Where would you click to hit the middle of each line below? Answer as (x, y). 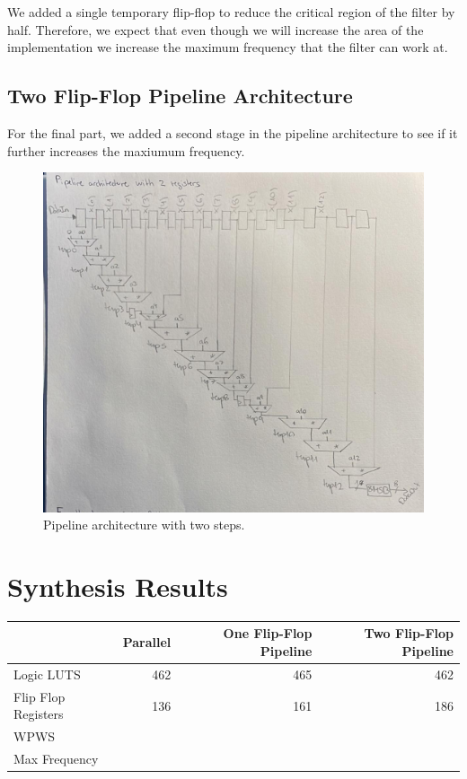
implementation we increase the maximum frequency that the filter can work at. (228, 47)
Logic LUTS (47, 674)
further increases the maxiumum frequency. (126, 150)
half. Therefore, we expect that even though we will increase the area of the (216, 29)
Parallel (147, 642)
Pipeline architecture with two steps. (144, 525)
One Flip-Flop (268, 633)
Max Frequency (56, 758)
